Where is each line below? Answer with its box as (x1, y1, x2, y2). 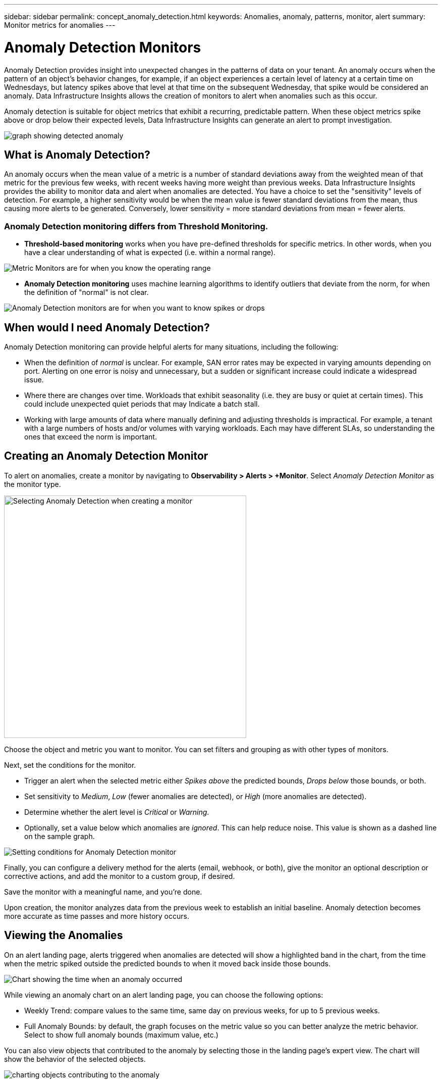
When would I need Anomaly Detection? (4, 321, 210, 334)
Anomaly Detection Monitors (4, 38, 201, 56)
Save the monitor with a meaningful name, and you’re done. (4, 887, 202, 896)
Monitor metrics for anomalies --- (4, 21, 116, 29)
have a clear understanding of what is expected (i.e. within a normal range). (24, 248, 275, 257)
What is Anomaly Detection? (4, 148, 150, 161)
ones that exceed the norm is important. (24, 432, 157, 441)
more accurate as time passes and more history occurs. (4, 911, 189, 920)
